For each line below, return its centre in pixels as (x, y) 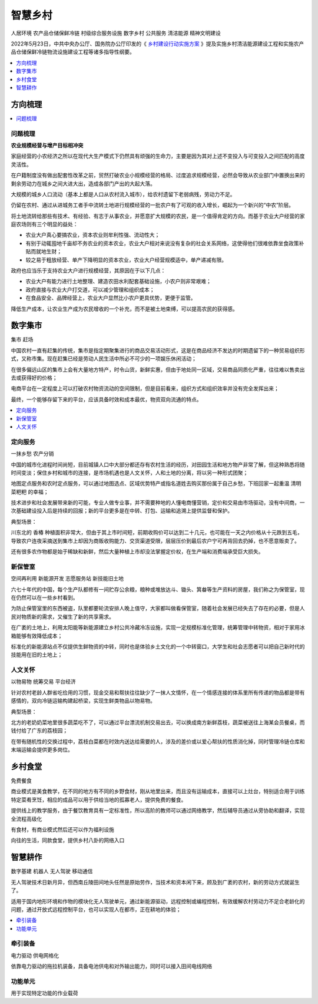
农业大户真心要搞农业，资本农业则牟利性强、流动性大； (93, 235)
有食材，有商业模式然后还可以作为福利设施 (62, 830)
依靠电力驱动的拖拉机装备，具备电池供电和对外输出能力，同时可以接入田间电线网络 (111, 966)
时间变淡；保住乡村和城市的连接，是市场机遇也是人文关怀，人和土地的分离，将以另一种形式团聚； (130, 473)
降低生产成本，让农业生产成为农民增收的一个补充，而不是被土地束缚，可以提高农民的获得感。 (124, 309)
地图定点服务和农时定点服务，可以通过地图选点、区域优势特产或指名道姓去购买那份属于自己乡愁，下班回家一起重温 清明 (156, 484)
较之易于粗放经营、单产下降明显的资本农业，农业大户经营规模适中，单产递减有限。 (126, 260)
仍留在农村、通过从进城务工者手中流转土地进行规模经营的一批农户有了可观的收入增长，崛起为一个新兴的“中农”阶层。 (153, 205)
